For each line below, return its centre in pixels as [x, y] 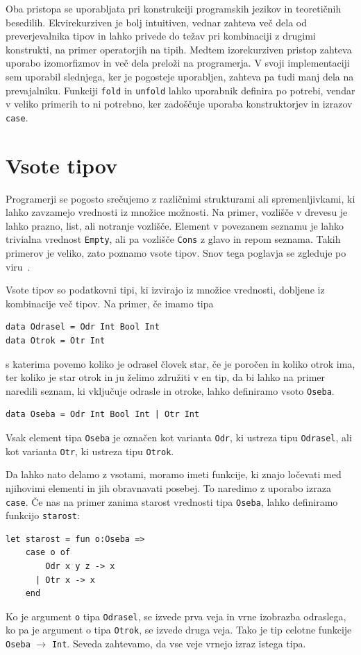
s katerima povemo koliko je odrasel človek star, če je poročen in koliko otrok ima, [180, 363]
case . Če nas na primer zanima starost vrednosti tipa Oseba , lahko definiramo [172, 501]
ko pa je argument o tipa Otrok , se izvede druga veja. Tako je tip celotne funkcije [179, 630]
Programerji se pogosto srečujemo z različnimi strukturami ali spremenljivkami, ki [180, 198]
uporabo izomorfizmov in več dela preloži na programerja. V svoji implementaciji [178, 63]
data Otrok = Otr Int [56, 341]
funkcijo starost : [43, 515]
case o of [48, 553]
